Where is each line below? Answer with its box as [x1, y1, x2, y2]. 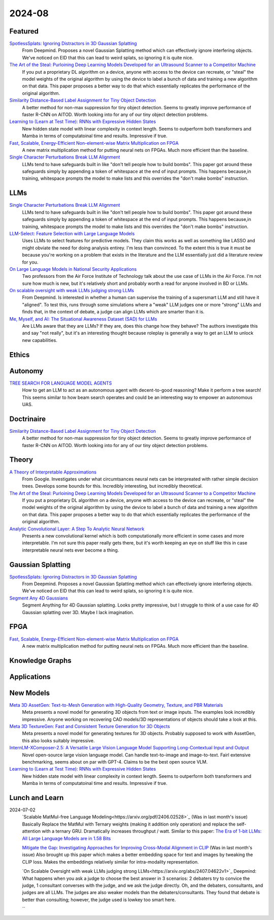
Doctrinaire [9, 415, 46, 423]
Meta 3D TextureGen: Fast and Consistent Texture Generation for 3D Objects [9, 723, 170, 729]
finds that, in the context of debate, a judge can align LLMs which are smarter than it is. [22, 309, 205, 315]
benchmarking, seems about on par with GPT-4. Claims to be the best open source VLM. [22, 759, 208, 765]
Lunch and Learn [9, 794, 64, 802]
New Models [9, 688, 50, 697]
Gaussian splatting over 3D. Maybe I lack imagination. [22, 609, 134, 615]
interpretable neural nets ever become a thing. [22, 547, 119, 553]
